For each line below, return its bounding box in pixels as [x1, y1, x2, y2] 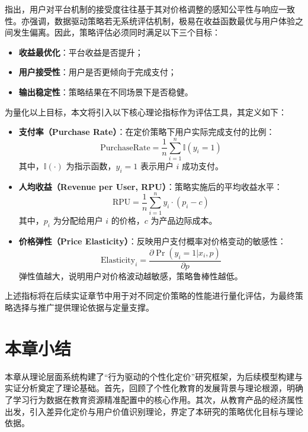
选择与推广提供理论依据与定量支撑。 [12, 301, 154, 313]
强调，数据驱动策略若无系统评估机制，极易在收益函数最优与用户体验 [29, 14, 295, 27]
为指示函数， [66, 159, 116, 172]
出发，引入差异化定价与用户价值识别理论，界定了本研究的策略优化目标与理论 [5, 405, 303, 417]
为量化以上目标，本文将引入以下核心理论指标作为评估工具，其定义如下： [5, 105, 287, 118]
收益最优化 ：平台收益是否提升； [18, 46, 143, 58]
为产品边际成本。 [150, 214, 217, 227]
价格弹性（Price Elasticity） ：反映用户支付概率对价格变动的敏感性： [18, 235, 286, 247]
